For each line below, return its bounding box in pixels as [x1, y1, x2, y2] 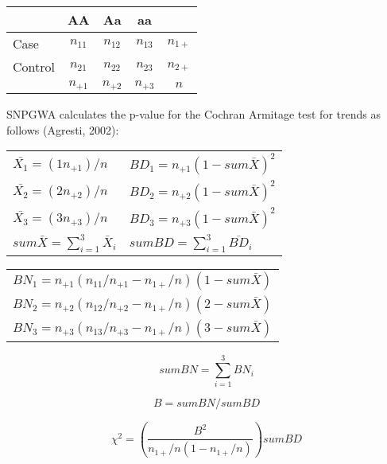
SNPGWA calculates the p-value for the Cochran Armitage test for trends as [6, 105, 381, 122]
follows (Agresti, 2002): [6, 121, 119, 138]
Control [13, 57, 55, 76]
